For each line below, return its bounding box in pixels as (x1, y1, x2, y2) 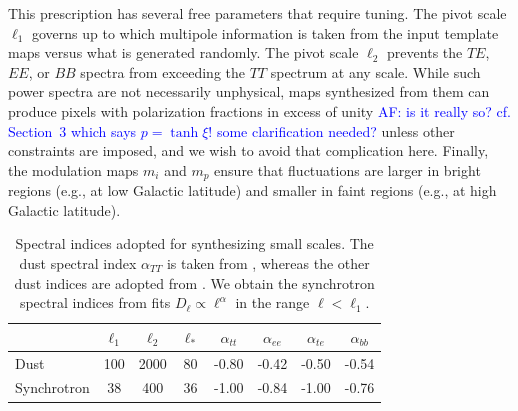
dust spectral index (19, 252, 137, 273)
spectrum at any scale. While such (270, 61, 481, 82)
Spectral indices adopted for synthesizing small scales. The (15, 233, 374, 254)
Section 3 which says (8, 120, 137, 141)
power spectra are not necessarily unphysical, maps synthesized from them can (8, 81, 490, 102)
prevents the (387, 42, 463, 63)
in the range (235, 292, 310, 313)
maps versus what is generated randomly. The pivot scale (8, 42, 359, 63)
